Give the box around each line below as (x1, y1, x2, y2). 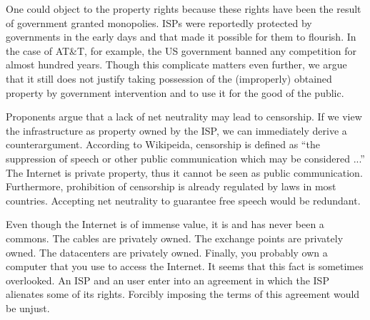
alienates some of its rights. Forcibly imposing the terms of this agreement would (6, 287, 360, 301)
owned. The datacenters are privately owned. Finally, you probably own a (6, 244, 328, 259)
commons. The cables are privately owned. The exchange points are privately (6, 230, 344, 245)
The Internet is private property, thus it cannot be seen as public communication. (6, 165, 363, 180)
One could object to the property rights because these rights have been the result (6, 1, 361, 16)
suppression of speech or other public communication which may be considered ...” (6, 150, 365, 165)
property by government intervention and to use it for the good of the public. (6, 85, 344, 100)
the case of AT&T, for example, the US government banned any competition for (6, 43, 356, 58)
